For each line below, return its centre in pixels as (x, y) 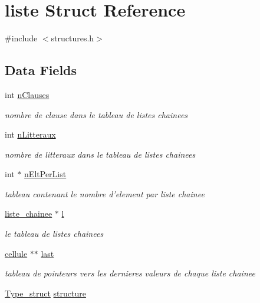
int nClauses (27, 94)
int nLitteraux (30, 134)
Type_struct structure (45, 293)
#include (21, 38)
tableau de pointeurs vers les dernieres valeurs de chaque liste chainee (130, 273)
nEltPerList (45, 174)
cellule (16, 253)
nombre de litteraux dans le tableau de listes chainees (100, 154)
